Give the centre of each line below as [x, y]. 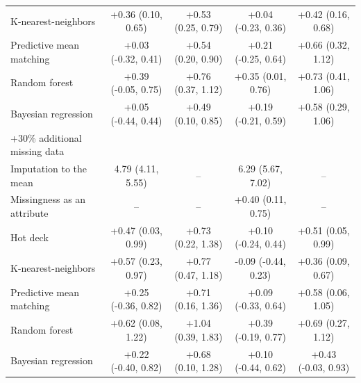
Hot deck [30, 237]
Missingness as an [48, 199]
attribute [30, 212]
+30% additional [46, 137]
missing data [37, 151]
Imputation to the [49, 168]
